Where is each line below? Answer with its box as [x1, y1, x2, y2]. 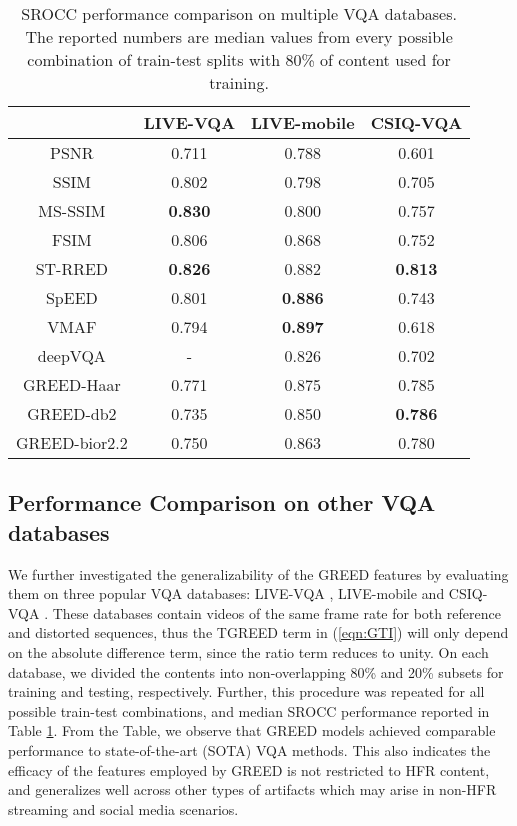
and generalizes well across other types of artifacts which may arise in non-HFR [8, 779, 497, 800]
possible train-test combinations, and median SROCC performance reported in [8, 700, 490, 721]
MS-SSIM [38, 199, 106, 222]
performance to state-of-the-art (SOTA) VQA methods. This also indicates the [8, 739, 491, 760]
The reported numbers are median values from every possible [25, 25, 453, 48]
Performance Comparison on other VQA [8, 487, 436, 518]
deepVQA [37, 344, 106, 367]
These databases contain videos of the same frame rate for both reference [52, 602, 501, 623]
